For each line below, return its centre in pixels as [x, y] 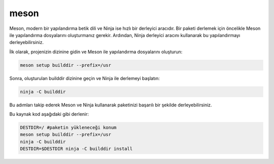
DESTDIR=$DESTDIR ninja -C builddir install [76, 149]
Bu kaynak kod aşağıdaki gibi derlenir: [49, 114]
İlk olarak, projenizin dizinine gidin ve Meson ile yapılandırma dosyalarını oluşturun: [96, 52]
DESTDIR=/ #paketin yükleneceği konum [68, 128]
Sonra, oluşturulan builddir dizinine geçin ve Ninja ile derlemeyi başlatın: [84, 78]
